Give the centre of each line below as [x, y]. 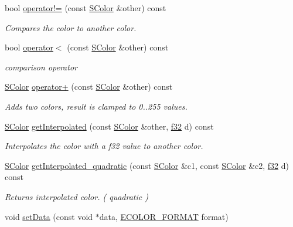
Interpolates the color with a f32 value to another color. [104, 146]
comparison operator [41, 67]
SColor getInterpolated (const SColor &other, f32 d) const [109, 126]
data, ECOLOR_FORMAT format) [164, 216]
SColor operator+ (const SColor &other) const [89, 87]
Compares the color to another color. [71, 27]
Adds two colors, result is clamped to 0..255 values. [96, 106]
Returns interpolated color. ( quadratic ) [76, 196]
